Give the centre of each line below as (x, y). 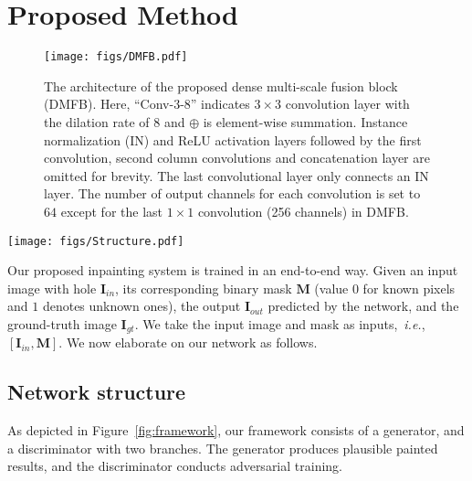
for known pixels (409, 288)
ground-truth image (62, 323)
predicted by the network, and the (363, 306)
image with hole (52, 288)
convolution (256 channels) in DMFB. (303, 211)
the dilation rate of (97, 121)
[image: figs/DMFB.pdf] (116, 57)
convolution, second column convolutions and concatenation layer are (237, 158)
